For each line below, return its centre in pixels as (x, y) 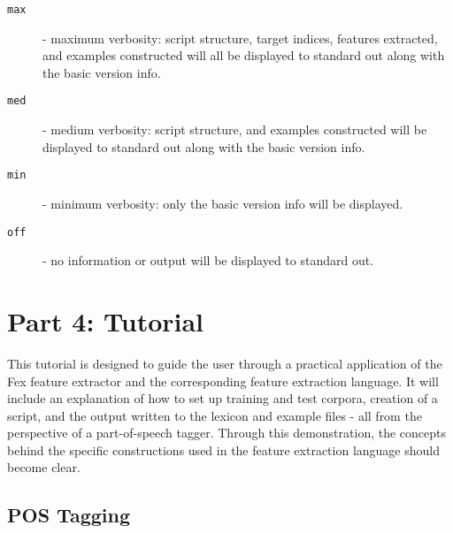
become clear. (44, 467)
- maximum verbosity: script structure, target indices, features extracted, (240, 38)
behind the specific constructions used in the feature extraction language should (223, 449)
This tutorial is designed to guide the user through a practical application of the (225, 363)
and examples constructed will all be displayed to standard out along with (244, 55)
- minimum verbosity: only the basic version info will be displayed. (223, 203)
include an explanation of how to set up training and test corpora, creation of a (223, 398)
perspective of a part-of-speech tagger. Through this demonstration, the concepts (227, 433)
